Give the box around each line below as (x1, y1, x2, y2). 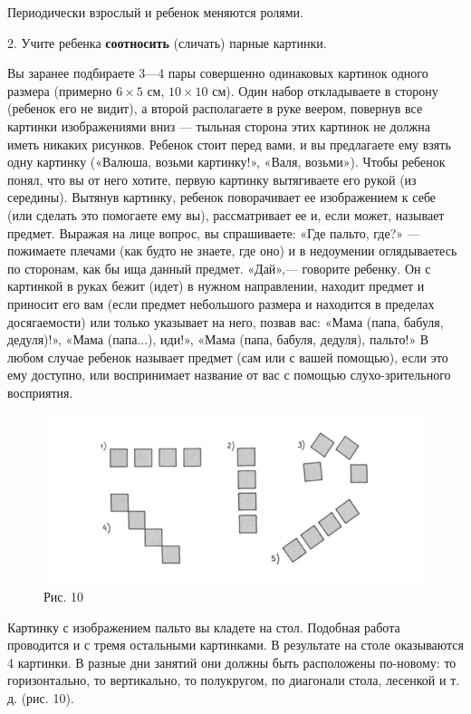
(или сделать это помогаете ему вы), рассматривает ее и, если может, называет (7, 205, 445, 224)
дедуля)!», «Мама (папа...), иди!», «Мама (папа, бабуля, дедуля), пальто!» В (7, 330, 429, 349)
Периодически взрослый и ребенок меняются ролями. (7, 3, 303, 21)
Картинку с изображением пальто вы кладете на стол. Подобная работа (7, 617, 400, 636)
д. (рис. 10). (7, 688, 74, 707)
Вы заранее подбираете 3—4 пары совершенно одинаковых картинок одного (7, 63, 428, 82)
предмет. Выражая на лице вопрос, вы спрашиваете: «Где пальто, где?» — (7, 223, 420, 242)
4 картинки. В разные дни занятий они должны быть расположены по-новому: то (7, 652, 457, 671)
